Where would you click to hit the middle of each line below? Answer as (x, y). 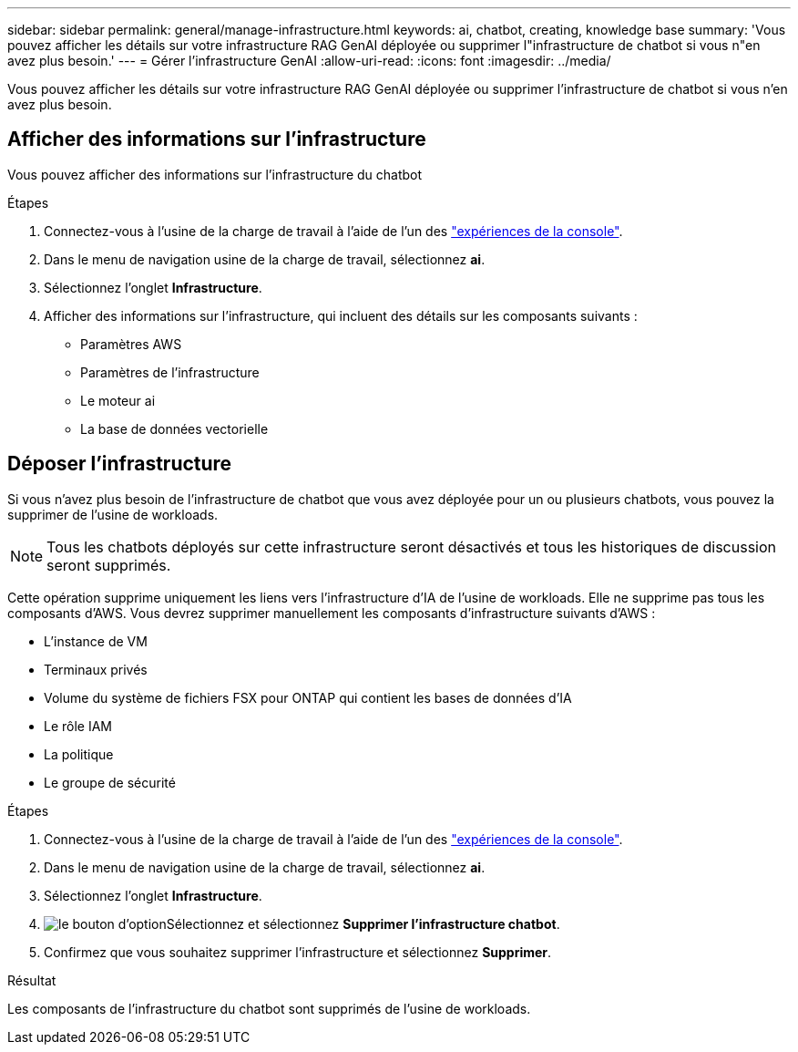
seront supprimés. (109, 565)
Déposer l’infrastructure (120, 464)
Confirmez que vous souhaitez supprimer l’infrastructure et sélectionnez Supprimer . (298, 952)
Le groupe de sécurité (110, 782)
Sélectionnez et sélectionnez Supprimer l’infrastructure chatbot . (363, 923)
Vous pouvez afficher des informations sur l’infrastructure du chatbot (215, 174)
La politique (79, 754)
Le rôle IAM (78, 726)
